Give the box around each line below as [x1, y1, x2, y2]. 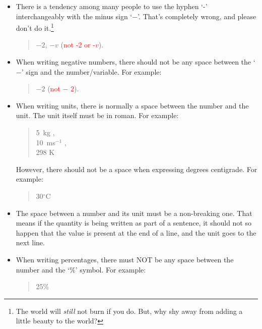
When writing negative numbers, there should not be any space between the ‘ [16, 57, 255, 67]
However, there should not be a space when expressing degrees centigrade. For [16, 163, 257, 174]
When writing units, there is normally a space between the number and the [16, 100, 249, 111]
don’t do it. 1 [16, 21, 54, 33]
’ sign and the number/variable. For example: [21, 66, 162, 77]
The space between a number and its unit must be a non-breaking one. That [16, 207, 252, 218]
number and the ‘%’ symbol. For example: [16, 264, 146, 275]
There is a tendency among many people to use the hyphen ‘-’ [16, 1, 208, 11]
